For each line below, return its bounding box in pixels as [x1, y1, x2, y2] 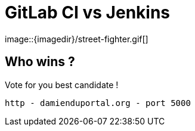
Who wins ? [5, 54, 75, 70]
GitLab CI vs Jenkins [5, 2, 171, 23]
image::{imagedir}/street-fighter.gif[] [5, 33, 148, 44]
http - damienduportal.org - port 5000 [5, 98, 191, 108]
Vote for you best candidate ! [5, 79, 119, 90]
